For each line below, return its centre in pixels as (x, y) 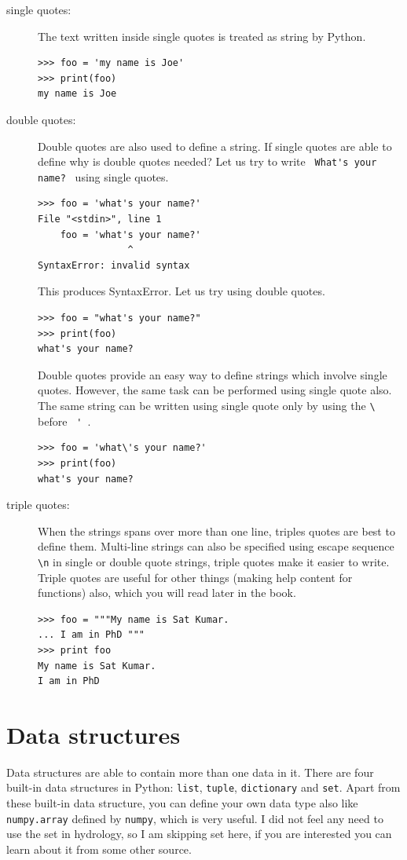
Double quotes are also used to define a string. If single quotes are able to (215, 146)
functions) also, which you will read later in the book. (167, 593)
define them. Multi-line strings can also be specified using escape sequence (216, 546)
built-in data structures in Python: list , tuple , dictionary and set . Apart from (203, 787)
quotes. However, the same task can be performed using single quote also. (215, 390)
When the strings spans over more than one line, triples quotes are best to (216, 531)
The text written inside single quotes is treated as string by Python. (202, 36)
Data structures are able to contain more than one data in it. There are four (190, 772)
